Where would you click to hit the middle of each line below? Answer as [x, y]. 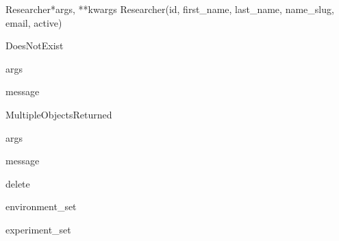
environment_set [41, 206]
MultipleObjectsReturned [59, 114]
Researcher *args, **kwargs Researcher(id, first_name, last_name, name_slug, [170, 9]
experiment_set [38, 229]
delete [18, 183]
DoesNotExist [35, 46]
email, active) [34, 22]
